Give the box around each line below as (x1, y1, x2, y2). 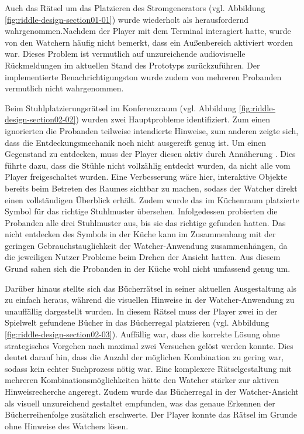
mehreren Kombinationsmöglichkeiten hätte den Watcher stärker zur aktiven (5, 374, 279, 386)
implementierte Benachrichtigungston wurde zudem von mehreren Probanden (5, 70, 282, 83)
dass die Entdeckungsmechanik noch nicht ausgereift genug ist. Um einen (5, 136, 267, 148)
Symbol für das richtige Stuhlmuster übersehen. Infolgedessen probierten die (5, 205, 278, 217)
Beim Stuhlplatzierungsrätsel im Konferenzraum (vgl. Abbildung (5, 101, 237, 114)
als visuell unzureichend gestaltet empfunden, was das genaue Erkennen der (5, 397, 275, 409)
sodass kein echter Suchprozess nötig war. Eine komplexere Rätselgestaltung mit (5, 362, 292, 374)
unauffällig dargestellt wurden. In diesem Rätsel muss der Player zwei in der (5, 305, 278, 317)
